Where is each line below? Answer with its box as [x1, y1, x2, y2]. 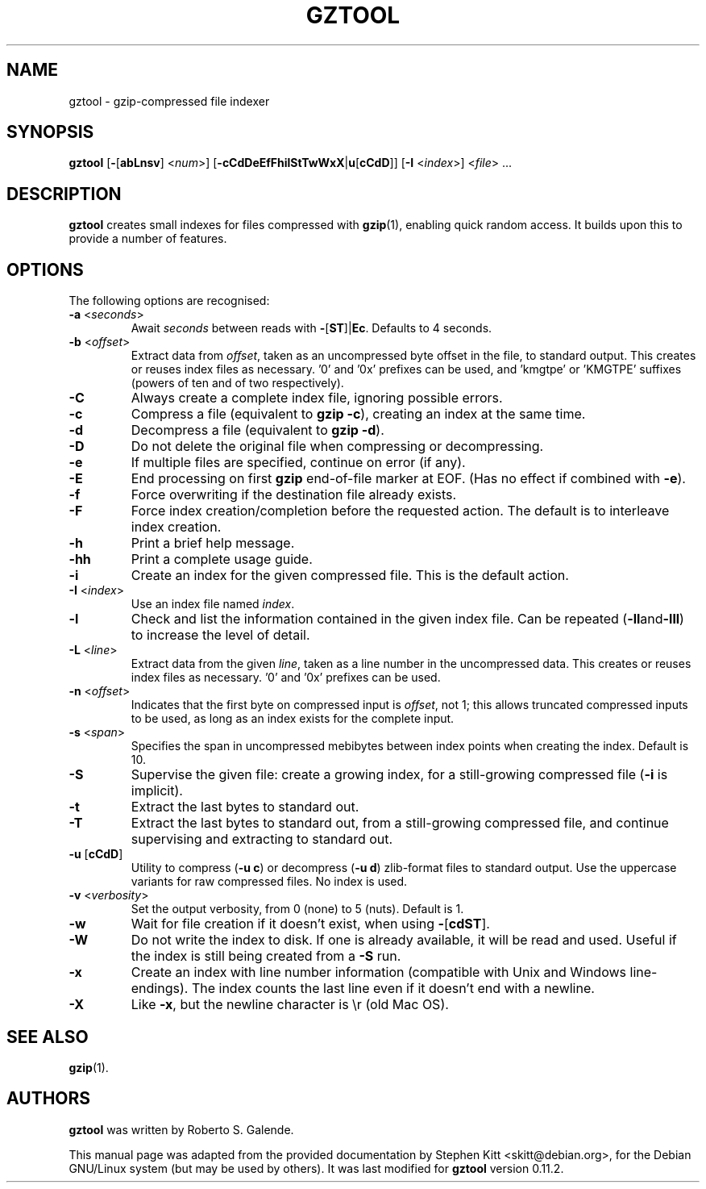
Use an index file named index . [131, 597, 295, 611]
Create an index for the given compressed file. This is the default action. [131, 567, 569, 584]
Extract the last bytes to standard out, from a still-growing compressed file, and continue [131, 815, 669, 832]
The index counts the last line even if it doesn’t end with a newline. [191, 980, 595, 997]
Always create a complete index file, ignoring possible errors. [131, 390, 503, 407]
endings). [131, 980, 189, 997]
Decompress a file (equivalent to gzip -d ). [131, 422, 384, 439]
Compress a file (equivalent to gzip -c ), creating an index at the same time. [131, 406, 586, 423]
